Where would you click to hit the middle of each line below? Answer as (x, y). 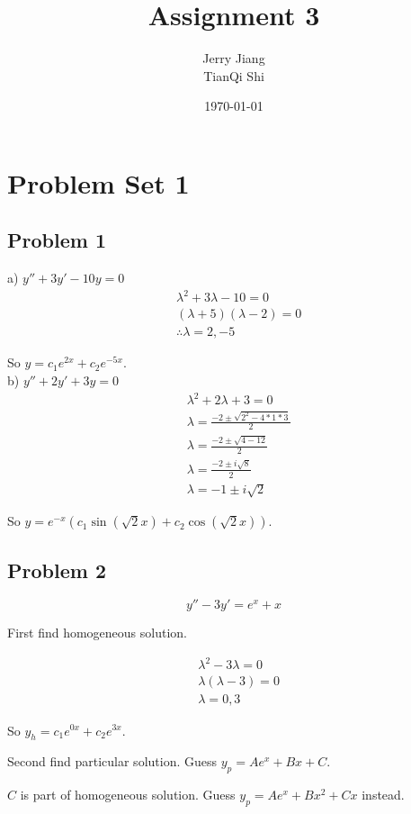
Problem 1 (57, 240)
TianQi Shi (234, 75)
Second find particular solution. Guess (112, 761)
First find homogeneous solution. (97, 633)
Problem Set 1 (98, 182)
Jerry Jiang (234, 58)
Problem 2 (57, 570)
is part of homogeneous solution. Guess (128, 795)
